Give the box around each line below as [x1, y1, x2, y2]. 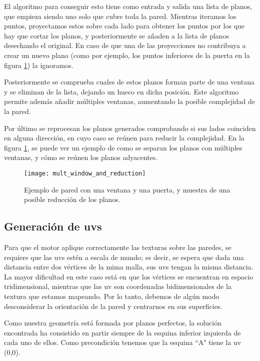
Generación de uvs [4, 218, 102, 234]
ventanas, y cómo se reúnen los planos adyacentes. [4, 152, 158, 162]
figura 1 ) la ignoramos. [4, 59, 73, 70]
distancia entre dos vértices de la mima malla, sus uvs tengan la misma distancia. [4, 261, 253, 272]
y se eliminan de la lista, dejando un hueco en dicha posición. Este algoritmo [4, 86, 239, 96]
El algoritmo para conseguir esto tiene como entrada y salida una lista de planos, [4, 1, 252, 11]
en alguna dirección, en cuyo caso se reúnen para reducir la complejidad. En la [4, 132, 244, 143]
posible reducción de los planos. [24, 194, 120, 204]
